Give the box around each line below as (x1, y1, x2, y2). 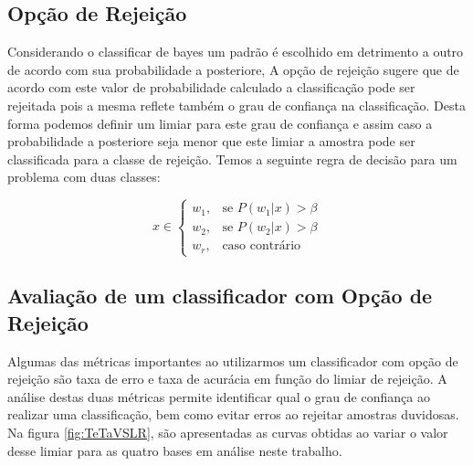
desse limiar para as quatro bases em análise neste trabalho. (7, 440, 342, 460)
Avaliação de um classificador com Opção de (7, 281, 433, 310)
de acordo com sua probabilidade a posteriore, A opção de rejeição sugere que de (7, 59, 459, 79)
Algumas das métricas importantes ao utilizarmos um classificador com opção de (7, 351, 458, 370)
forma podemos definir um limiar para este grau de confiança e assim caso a (7, 113, 433, 132)
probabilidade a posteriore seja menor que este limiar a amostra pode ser (7, 132, 415, 151)
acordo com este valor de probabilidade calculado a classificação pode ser (7, 78, 415, 97)
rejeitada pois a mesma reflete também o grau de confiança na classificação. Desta (7, 95, 466, 114)
